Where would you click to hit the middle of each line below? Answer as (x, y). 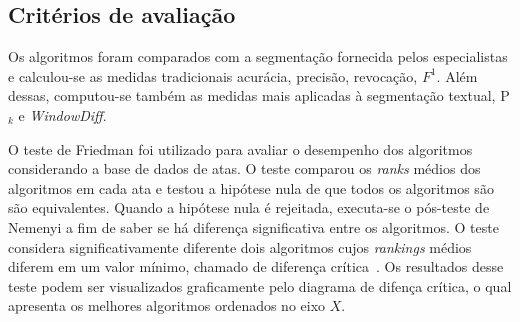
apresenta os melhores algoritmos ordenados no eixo (167, 305)
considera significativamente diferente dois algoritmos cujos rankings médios (240, 246)
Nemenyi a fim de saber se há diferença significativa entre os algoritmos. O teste (253, 226)
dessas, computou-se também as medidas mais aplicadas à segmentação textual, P (259, 95)
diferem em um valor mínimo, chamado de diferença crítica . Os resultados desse (256, 266)
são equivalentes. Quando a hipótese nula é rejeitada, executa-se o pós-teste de (249, 207)
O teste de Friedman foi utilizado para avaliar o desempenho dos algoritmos (240, 148)
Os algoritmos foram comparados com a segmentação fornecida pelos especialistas (258, 56)
